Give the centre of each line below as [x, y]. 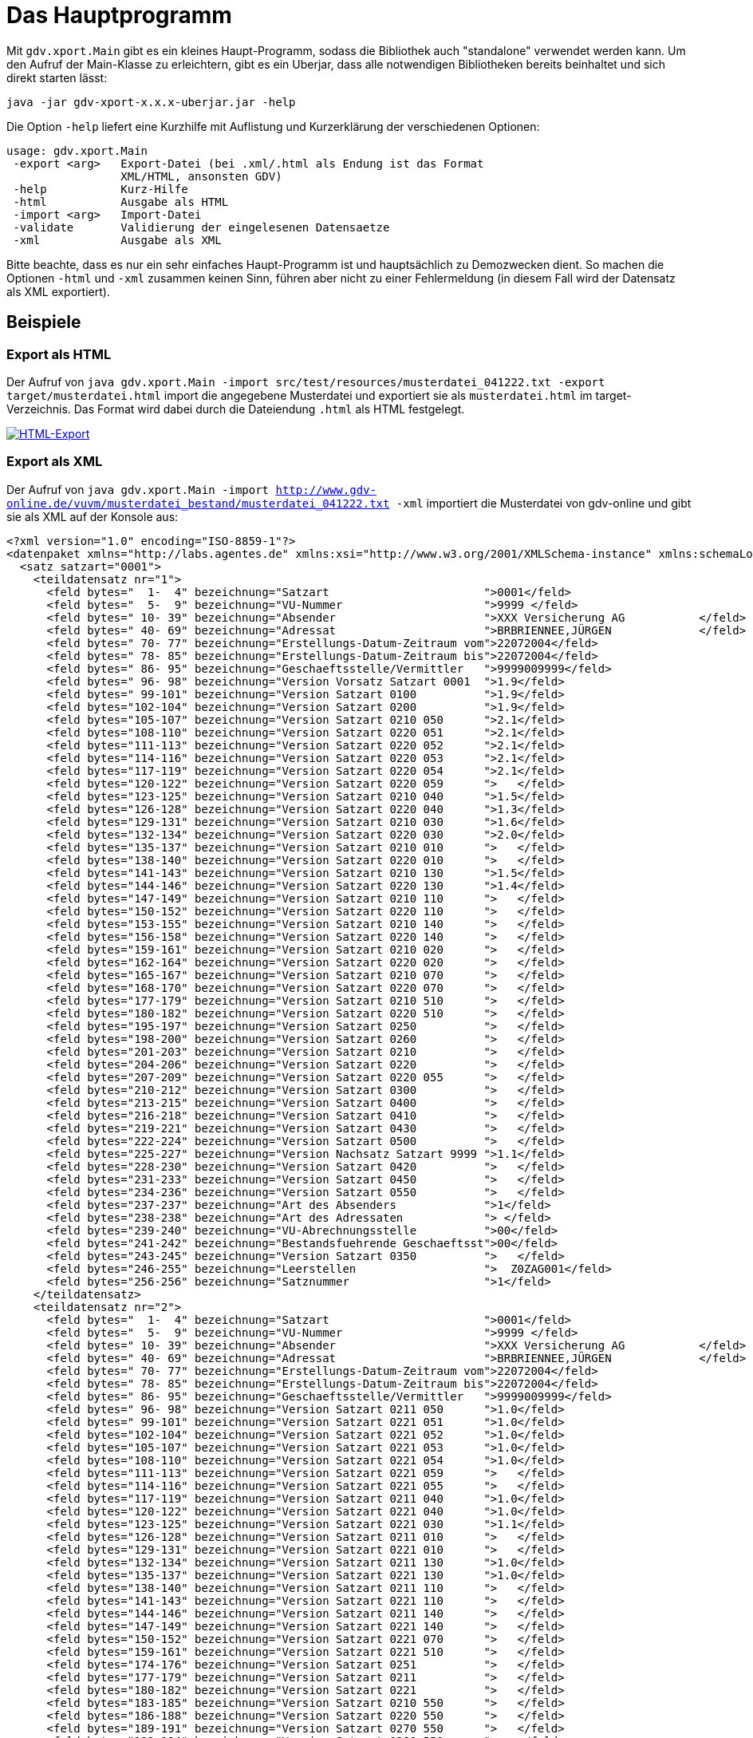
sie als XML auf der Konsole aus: [93, 516]
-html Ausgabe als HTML [121, 201]
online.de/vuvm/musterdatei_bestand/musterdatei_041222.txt [198, 503]
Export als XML [55, 462]
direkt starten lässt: [57, 77]
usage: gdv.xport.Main [77, 150]
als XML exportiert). [58, 291]
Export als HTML [59, 354]
